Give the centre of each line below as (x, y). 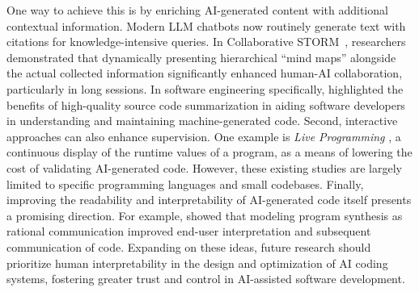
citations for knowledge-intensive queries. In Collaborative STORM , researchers (206, 42)
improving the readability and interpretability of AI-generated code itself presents (209, 200)
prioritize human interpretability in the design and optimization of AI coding (197, 263)
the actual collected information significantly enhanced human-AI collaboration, (205, 73)
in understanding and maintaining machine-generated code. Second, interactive (202, 121)
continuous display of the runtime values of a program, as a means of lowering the (209, 152)
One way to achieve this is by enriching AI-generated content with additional (197, 10)
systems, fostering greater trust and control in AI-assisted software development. (206, 279)
